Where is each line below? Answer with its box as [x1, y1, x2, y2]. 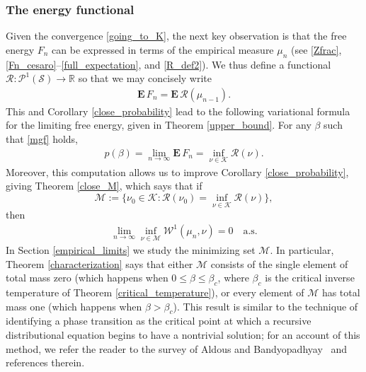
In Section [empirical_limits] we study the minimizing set [6, 243, 256, 257]
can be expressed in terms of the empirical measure [52, 42, 274, 57]
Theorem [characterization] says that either [6, 256, 193, 271]
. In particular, [270, 243, 334, 257]
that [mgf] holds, [6, 132, 78, 146]
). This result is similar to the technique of [173, 298, 358, 313]
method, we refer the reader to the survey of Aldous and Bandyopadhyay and [6, 341, 348, 356]
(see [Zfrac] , [291, 42, 342, 57]
